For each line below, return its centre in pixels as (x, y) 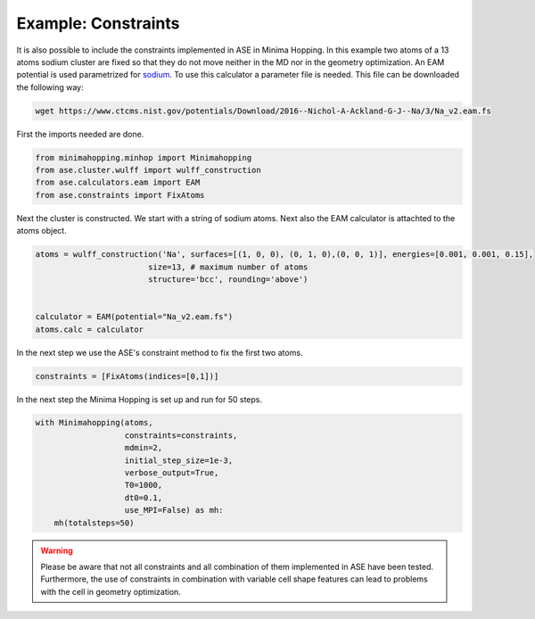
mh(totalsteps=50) (94, 523)
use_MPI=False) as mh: (174, 510)
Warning (57, 550)
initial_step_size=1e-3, (179, 460)
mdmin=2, (144, 448)
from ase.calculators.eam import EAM (118, 182)
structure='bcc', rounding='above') (228, 279)
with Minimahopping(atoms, (94, 423)
